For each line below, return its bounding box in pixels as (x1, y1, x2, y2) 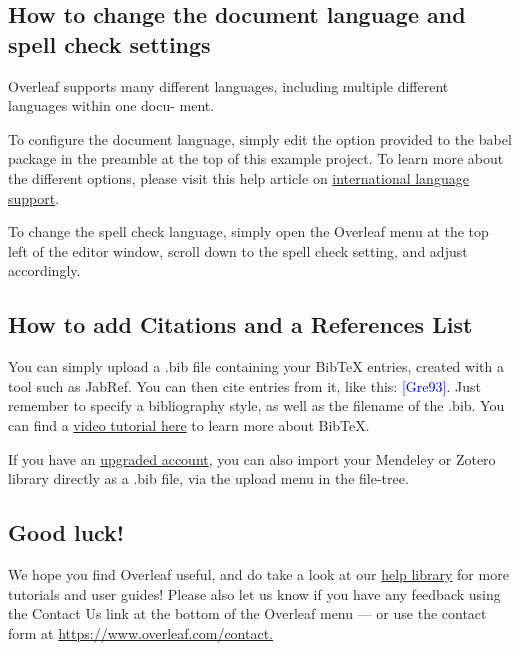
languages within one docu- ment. (8, 95, 215, 116)
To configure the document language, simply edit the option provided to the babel (8, 128, 512, 149)
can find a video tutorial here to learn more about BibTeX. (8, 414, 370, 435)
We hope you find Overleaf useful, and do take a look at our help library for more (8, 563, 509, 584)
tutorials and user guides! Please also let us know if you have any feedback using (8, 583, 501, 604)
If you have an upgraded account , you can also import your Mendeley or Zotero (8, 448, 496, 469)
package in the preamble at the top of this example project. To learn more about (8, 148, 504, 169)
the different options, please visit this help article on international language (8, 167, 469, 188)
